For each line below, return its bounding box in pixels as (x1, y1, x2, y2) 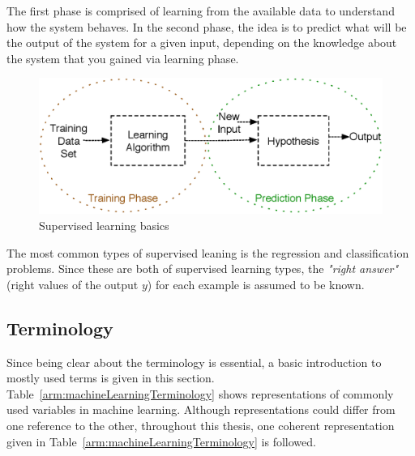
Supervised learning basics (39, 217, 169, 234)
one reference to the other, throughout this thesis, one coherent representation (6, 417, 395, 434)
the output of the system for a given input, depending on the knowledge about (6, 34, 397, 51)
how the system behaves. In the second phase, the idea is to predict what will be (6, 18, 407, 35)
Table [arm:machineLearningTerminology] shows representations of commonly (6, 385, 394, 402)
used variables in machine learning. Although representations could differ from (6, 401, 396, 418)
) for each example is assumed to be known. (147, 275, 365, 292)
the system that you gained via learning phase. (6, 49, 239, 66)
